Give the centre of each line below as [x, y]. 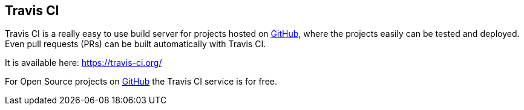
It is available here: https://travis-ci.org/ [84, 63]
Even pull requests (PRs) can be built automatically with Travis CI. [136, 44]
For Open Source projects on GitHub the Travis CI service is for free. [141, 82]
